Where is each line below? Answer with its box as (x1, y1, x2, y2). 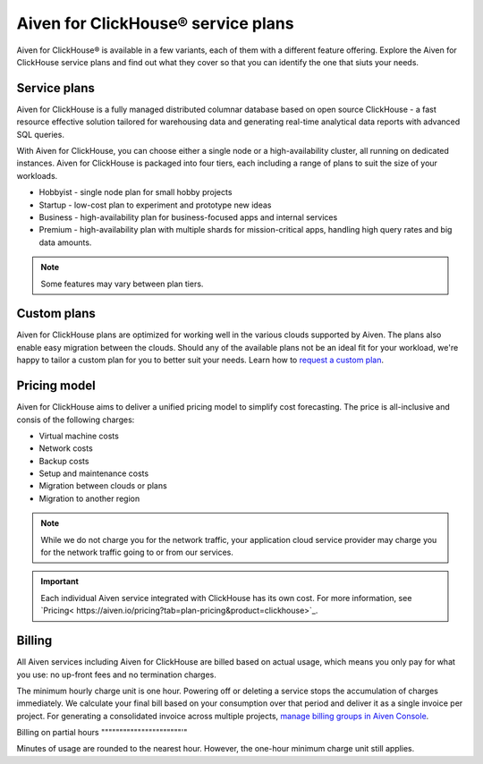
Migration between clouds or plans (38, 480, 167, 491)
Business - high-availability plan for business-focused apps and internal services (38, 211, 338, 223)
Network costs (38, 443, 93, 454)
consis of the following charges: (16, 414, 135, 425)
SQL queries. (16, 129, 64, 140)
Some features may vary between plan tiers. (40, 278, 204, 289)
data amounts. (38, 237, 92, 248)
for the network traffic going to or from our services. (40, 547, 234, 558)
